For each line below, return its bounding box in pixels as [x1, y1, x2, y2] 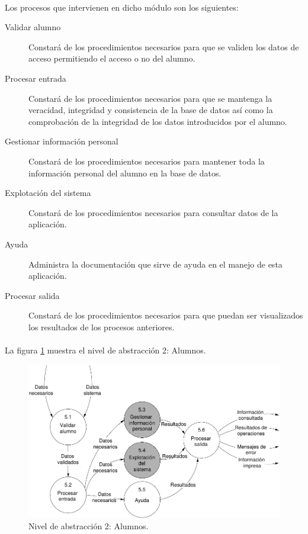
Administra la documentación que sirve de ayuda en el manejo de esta [28, 258, 283, 270]
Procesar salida [5, 289, 60, 301]
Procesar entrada [5, 72, 66, 84]
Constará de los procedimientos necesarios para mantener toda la [28, 155, 265, 167]
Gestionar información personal [5, 135, 118, 147]
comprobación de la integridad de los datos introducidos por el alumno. [28, 115, 287, 127]
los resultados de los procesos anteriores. [28, 320, 175, 333]
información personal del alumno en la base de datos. [28, 166, 222, 179]
